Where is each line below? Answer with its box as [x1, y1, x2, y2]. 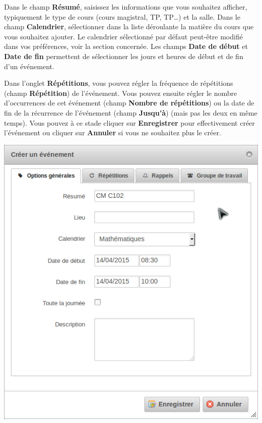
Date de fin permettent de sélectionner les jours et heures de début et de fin [4, 50, 243, 61]
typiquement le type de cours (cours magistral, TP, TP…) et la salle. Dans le [4, 11, 240, 22]
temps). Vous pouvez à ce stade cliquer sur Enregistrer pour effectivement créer [4, 117, 255, 128]
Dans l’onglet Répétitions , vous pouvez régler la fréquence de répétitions [4, 78, 233, 88]
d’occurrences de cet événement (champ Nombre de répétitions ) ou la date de [4, 97, 254, 108]
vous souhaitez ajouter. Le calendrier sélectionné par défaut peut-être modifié [4, 31, 243, 41]
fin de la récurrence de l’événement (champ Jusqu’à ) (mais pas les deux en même [4, 107, 257, 118]
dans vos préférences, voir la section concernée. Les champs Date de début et [4, 41, 248, 51]
